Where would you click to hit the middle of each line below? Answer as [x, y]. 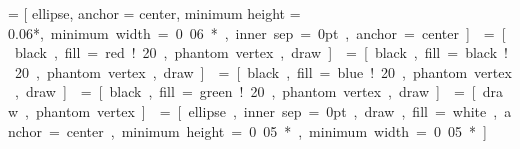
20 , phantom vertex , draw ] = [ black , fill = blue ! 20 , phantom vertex [263, 71]
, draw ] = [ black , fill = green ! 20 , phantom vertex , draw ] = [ [245, 91]
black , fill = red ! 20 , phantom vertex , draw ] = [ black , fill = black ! [261, 52]
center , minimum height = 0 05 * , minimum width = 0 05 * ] [276, 130]
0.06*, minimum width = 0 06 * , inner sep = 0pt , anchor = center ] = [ [257, 32]
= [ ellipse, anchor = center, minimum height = [154, 13]
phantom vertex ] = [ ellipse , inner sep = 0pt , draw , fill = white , [266, 110]
